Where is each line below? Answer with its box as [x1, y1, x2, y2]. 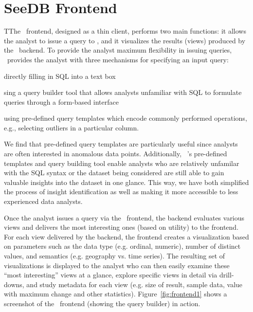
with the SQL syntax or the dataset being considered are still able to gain [4, 167, 224, 178]
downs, [4, 279, 24, 289]
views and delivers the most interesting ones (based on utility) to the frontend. [4, 222, 239, 232]
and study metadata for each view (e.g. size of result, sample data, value [26, 279, 243, 289]
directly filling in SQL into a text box [4, 71, 116, 81]
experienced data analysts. [4, 196, 83, 206]
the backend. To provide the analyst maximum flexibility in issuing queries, [4, 45, 232, 55]
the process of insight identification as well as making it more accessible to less [4, 186, 238, 197]
